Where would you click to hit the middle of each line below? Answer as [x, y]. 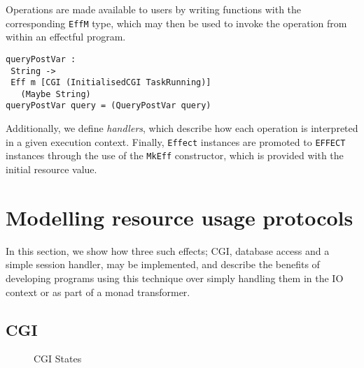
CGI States [58, 359]
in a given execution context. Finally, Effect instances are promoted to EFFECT [176, 141]
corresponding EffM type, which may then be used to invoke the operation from [176, 23]
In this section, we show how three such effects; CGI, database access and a [168, 250]
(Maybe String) [56, 94]
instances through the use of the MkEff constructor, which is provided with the [175, 155]
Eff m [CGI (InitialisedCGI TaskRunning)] [111, 83]
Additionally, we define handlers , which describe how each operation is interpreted [182, 128]
